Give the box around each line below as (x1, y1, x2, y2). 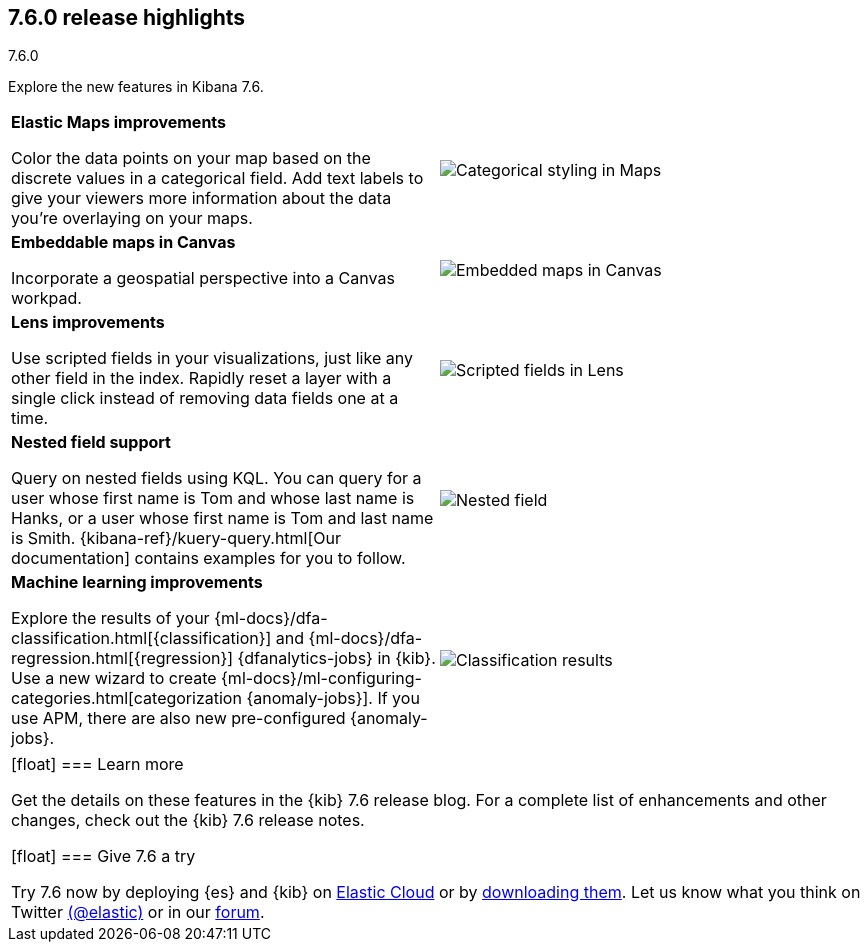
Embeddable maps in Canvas (11, 232, 236, 253)
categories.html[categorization (11, 688, 242, 709)
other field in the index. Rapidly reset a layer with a (11, 368, 392, 389)
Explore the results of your (11, 608, 210, 629)
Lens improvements (11, 312, 165, 333)
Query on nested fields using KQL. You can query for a (11, 468, 422, 489)
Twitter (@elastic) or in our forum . (11, 902, 265, 923)
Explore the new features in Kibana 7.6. (8, 78, 264, 96)
